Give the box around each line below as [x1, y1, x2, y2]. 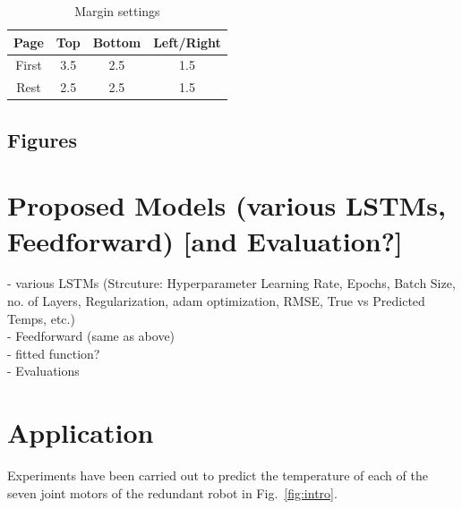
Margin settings [74, 2, 160, 20]
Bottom [92, 32, 141, 51]
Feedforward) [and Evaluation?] [7, 222, 403, 259]
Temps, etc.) [7, 309, 75, 327]
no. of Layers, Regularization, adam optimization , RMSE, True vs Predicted [7, 292, 425, 310]
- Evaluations [7, 361, 80, 380]
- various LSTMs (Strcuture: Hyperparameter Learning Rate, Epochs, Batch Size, [7, 274, 456, 293]
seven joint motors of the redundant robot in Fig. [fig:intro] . [7, 483, 338, 502]
